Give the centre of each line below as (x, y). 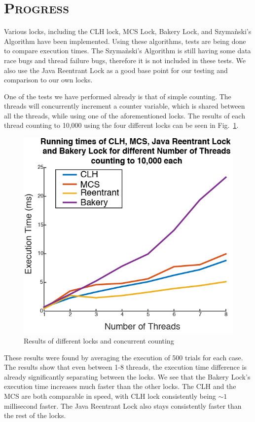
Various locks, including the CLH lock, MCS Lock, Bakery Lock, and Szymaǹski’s (128, 31)
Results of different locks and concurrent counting (99, 341)
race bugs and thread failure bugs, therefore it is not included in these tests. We (125, 60)
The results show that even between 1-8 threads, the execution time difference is (125, 367)
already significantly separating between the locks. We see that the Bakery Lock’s (127, 376)
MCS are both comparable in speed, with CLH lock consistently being (110, 396)
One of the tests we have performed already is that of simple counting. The (118, 96)
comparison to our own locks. (48, 80)
